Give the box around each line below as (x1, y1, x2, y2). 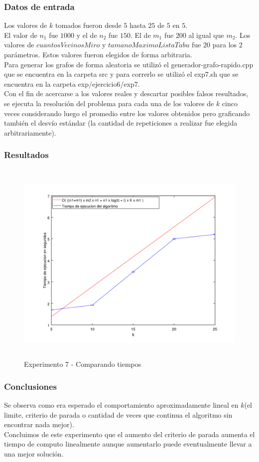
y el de (76, 29, 97, 40)
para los (212, 39, 237, 50)
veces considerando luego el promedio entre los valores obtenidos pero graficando (4, 108, 250, 118)
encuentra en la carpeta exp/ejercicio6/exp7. (4, 78, 140, 89)
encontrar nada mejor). (4, 419, 74, 430)
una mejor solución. (4, 448, 64, 459)
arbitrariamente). (4, 127, 56, 138)
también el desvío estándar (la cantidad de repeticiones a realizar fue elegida (4, 118, 238, 128)
